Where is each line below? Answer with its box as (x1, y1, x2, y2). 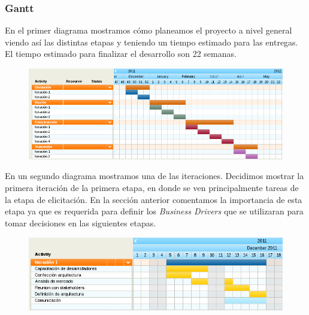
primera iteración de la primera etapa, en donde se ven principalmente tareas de (5, 181, 299, 194)
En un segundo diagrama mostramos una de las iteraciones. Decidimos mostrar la (5, 169, 304, 182)
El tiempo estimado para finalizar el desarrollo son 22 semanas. (5, 47, 237, 60)
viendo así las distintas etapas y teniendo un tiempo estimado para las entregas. (5, 35, 298, 48)
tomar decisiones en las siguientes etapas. (5, 216, 156, 229)
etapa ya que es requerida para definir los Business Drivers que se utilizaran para (5, 205, 304, 217)
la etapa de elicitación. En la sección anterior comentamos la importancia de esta (5, 193, 302, 205)
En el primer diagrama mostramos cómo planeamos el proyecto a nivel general (5, 24, 292, 37)
